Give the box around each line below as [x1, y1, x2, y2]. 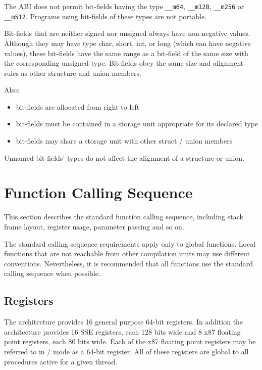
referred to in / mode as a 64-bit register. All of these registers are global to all [4, 346, 249, 356]
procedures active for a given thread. [4, 356, 118, 366]
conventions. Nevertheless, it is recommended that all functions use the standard [4, 258, 253, 268]
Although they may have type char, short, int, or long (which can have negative [4, 37, 251, 48]
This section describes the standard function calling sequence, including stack [4, 211, 243, 222]
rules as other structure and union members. [4, 67, 141, 78]
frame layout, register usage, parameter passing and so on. [4, 221, 184, 232]
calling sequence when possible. [4, 268, 100, 279]
